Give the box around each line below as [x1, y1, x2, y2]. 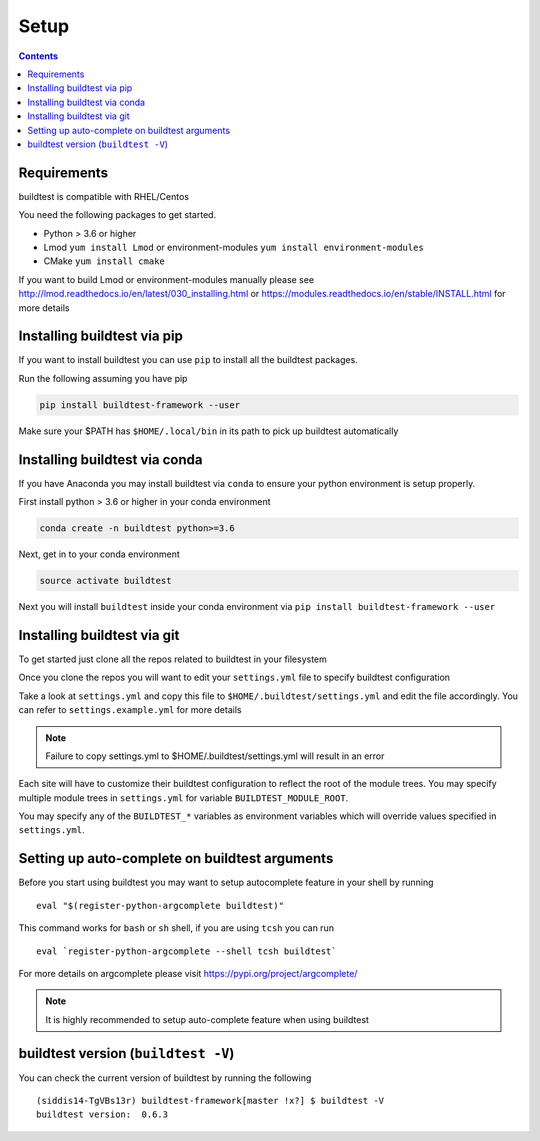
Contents [18, 50, 59, 62]
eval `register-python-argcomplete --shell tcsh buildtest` [36, 945, 337, 957]
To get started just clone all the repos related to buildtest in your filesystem [18, 653, 327, 665]
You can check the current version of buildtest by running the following [18, 1071, 312, 1084]
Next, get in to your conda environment [18, 548, 180, 560]
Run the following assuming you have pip [18, 372, 188, 384]
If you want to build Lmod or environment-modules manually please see [18, 273, 315, 285]
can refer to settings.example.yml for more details [18, 704, 242, 716]
